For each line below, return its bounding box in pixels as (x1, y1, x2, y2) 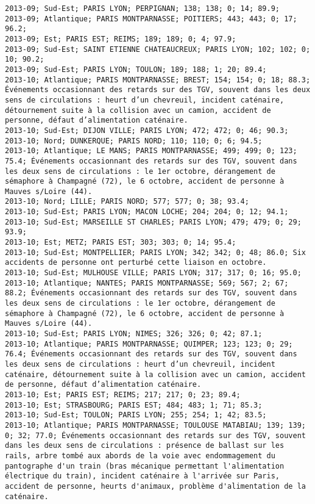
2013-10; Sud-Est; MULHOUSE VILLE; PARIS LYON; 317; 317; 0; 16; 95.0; (5, 268, 302, 278)
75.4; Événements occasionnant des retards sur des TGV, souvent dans (5, 156, 297, 165)
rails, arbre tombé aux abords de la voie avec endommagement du (5, 451, 275, 460)
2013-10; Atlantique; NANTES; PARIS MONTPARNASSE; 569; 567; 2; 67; (5, 278, 289, 287)
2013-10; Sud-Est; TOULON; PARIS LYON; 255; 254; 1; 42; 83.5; (5, 411, 267, 420)
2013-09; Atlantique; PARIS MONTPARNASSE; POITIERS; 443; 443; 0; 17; (5, 14, 297, 23)
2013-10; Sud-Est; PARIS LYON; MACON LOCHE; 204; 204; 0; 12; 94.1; (5, 207, 289, 217)
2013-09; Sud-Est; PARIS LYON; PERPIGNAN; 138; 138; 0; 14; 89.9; (5, 4, 280, 13)
